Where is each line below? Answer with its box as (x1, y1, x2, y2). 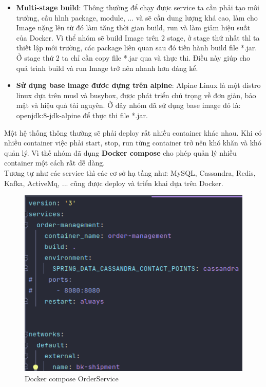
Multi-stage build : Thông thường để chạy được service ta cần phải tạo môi (16, 2, 259, 12)
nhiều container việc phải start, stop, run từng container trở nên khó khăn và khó (4, 137, 261, 148)
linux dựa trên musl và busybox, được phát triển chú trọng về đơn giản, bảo (16, 89, 256, 100)
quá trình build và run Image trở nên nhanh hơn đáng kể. (16, 62, 198, 73)
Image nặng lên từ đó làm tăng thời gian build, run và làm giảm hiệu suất (16, 22, 250, 33)
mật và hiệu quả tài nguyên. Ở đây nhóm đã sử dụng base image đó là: (16, 100, 241, 110)
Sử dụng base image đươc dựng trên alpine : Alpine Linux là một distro (16, 80, 261, 90)
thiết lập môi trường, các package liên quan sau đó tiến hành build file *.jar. (16, 42, 257, 53)
